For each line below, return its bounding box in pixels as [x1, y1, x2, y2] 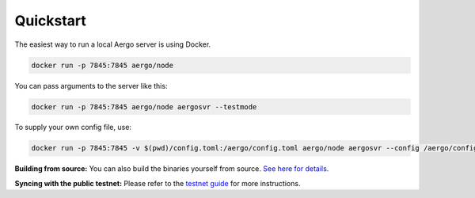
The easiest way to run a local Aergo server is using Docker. [14, 40, 211, 49]
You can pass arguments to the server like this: [14, 81, 168, 90]
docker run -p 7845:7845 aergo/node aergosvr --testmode [31, 102, 257, 111]
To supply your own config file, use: [14, 123, 132, 132]
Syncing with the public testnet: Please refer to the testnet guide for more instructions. [14, 178, 301, 188]
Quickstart [14, 12, 87, 29]
